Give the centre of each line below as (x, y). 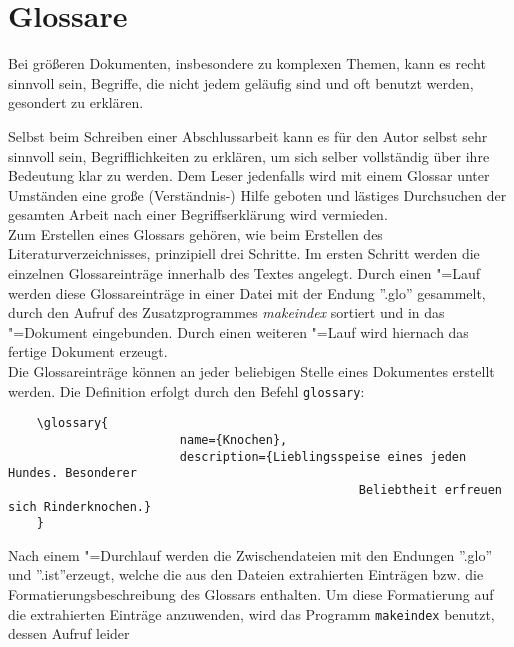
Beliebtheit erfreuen (430, 489)
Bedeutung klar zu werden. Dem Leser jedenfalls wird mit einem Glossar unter (249, 175)
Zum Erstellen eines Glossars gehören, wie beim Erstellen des (195, 233)
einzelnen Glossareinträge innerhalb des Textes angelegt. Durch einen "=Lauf (244, 273)
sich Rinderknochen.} (80, 506)
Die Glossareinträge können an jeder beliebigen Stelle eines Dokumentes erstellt (251, 371)
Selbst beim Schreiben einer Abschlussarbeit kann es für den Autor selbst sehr (248, 135)
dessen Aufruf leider (69, 633)
